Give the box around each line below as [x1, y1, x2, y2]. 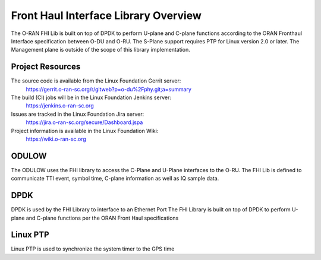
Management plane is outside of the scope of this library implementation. [11, 46, 190, 53]
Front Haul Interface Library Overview [11, 9, 202, 22]
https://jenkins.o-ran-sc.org [26, 102, 95, 109]
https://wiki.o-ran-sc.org [26, 135, 86, 142]
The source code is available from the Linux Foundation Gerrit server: [11, 77, 181, 84]
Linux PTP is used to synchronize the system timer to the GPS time [11, 245, 175, 252]
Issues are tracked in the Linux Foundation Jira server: [11, 110, 144, 118]
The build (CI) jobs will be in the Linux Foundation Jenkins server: [11, 94, 172, 101]
